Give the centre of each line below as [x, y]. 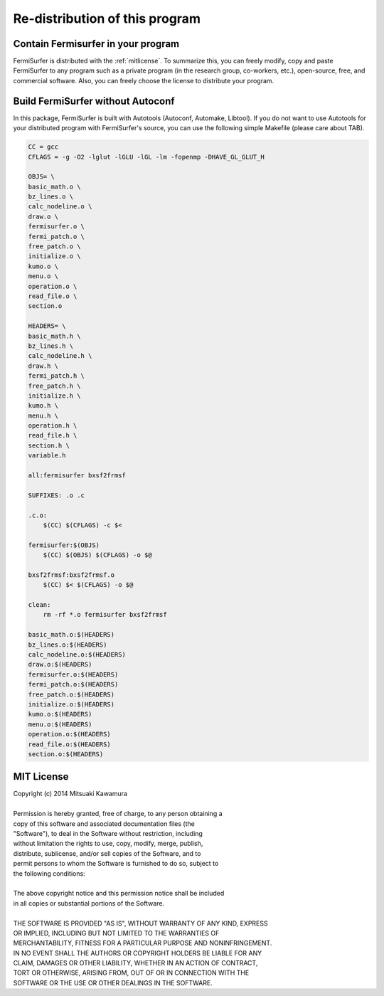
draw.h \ [43, 366]
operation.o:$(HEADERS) [70, 734]
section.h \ [49, 445]
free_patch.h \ [54, 386]
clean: [39, 605]
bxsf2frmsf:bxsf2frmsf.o [71, 575]
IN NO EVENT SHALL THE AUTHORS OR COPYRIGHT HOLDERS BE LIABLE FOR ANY [138, 953]
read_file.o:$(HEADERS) [70, 744]
